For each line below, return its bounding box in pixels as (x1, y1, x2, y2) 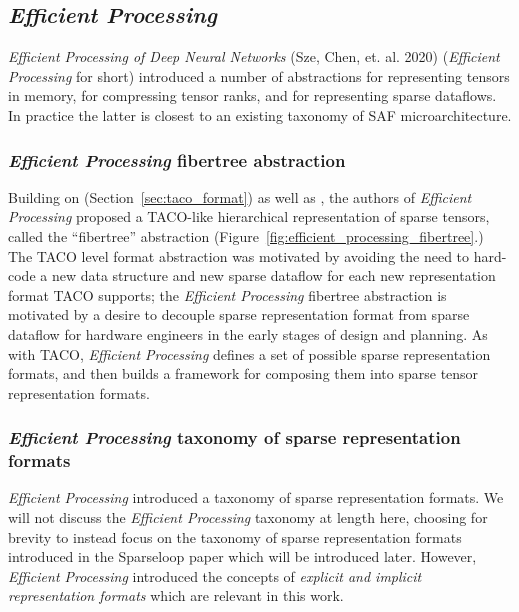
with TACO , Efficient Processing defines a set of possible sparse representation (8, 343, 491, 364)
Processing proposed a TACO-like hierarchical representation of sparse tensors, (8, 206, 490, 227)
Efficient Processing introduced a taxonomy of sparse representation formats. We (8, 487, 504, 508)
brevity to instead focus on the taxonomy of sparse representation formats (8, 526, 462, 547)
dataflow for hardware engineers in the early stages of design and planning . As (8, 323, 488, 344)
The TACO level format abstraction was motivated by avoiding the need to (8, 245, 470, 266)
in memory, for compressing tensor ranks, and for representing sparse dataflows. (8, 85, 497, 106)
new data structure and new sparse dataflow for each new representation (51, 265, 496, 286)
